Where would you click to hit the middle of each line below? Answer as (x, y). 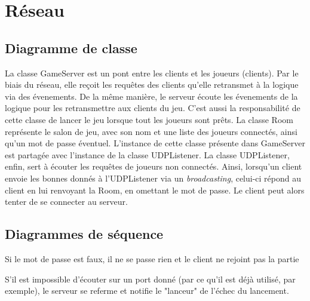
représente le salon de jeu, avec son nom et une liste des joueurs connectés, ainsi (151, 131)
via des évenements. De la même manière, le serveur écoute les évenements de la (151, 96)
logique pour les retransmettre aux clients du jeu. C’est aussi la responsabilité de (153, 108)
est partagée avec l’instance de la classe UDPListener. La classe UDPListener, (147, 154)
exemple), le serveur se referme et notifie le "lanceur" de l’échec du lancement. (147, 291)
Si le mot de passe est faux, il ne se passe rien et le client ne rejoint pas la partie (152, 258)
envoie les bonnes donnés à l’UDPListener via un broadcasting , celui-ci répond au (153, 178)
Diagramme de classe (71, 47)
